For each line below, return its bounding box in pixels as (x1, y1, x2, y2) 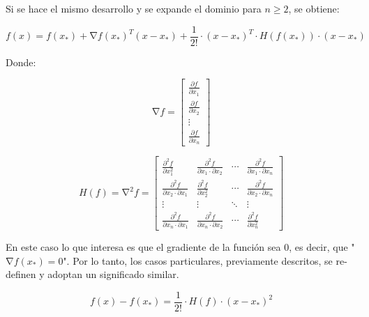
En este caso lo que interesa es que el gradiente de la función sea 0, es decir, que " (6, 240, 355, 254)
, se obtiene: (288, 1, 340, 15)
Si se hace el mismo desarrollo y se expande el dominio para (6, 1, 262, 15)
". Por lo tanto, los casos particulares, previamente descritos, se (63, 253, 333, 268)
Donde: (6, 54, 36, 69)
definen (6, 267, 36, 281)
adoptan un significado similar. (47, 267, 179, 281)
